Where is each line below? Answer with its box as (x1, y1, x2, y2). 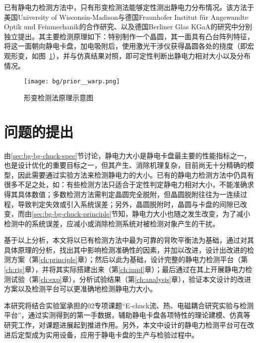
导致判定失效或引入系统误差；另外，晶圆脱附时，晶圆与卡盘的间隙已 (17, 199, 240, 209)
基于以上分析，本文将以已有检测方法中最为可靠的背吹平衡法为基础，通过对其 (4, 235, 254, 245)
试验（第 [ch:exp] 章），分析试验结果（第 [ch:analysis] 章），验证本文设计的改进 (10, 274, 251, 284)
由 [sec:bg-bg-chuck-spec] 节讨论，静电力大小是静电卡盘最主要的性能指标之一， (4, 150, 251, 160)
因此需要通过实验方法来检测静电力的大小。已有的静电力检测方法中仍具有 (17, 169, 254, 180)
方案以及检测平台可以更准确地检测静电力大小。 (4, 283, 157, 294)
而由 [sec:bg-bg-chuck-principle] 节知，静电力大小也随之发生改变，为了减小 (17, 208, 251, 219)
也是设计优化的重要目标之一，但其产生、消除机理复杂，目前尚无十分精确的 (4, 160, 247, 170)
